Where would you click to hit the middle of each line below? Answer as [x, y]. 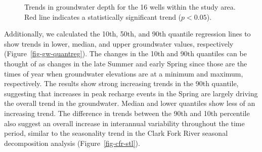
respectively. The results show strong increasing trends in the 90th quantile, [121, 83]
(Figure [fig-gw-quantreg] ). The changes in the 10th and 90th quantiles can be [125, 53]
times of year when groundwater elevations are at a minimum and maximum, [124, 73]
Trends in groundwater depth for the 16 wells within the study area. [130, 7]
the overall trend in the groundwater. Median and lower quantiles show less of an [130, 103]
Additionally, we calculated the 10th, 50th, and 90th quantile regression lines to [127, 34]
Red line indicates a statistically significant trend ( [103, 16]
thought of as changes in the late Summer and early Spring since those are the [126, 63]
